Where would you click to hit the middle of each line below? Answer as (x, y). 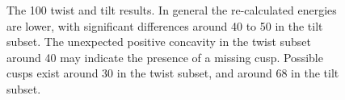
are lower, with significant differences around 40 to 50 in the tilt (165, 25)
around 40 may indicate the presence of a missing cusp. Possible (165, 57)
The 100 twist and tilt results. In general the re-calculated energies (172, 10)
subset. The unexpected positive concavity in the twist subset (159, 42)
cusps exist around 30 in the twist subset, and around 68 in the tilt (173, 73)
